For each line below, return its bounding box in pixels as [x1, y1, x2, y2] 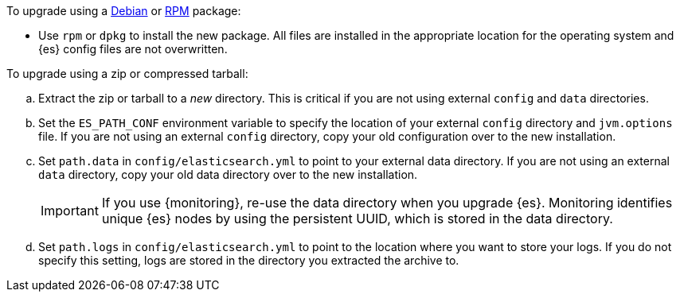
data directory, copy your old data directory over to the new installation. [38, 168, 418, 181]
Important [41, 203, 99, 219]
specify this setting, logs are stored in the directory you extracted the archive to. [38, 253, 459, 267]
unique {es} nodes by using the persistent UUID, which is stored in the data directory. [101, 211, 613, 226]
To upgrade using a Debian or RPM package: [6, 4, 241, 17]
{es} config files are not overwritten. [38, 42, 228, 56]
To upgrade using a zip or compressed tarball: [6, 67, 248, 80]
